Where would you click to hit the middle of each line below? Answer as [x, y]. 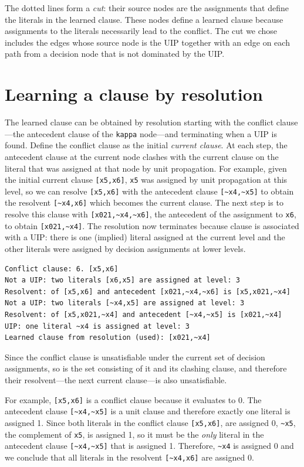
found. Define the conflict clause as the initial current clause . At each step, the [146, 145]
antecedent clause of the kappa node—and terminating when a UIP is [152, 133]
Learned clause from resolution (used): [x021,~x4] [108, 338]
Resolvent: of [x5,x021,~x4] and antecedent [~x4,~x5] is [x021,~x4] [143, 314]
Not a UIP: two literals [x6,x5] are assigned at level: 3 [122, 280]
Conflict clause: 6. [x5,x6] [62, 269]
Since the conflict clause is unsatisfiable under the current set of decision [135, 357]
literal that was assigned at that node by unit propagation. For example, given [146, 168]
